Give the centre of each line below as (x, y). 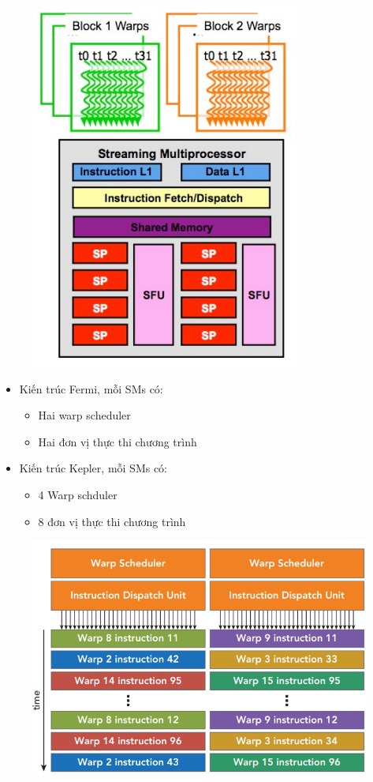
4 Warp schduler (78, 494)
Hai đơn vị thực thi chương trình (117, 441)
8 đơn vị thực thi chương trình (112, 521)
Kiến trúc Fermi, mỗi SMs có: (91, 388)
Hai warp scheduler (84, 415)
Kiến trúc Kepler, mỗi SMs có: (93, 468)
